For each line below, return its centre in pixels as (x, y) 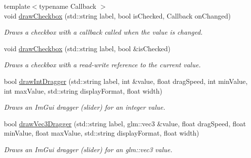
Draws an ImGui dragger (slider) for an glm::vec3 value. (88, 149)
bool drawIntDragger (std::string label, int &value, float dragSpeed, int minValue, (126, 81)
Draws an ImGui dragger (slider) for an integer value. (85, 107)
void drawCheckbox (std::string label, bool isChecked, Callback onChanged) (117, 15)
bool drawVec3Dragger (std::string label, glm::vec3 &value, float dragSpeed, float (125, 123)
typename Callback (68, 6)
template (17, 6)
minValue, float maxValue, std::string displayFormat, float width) (102, 133)
